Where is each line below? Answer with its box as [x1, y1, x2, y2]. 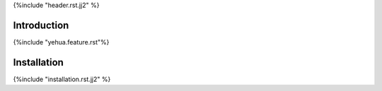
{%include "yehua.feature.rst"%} [13, 37, 110, 46]
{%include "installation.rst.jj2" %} [13, 75, 111, 83]
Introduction [13, 19, 69, 31]
